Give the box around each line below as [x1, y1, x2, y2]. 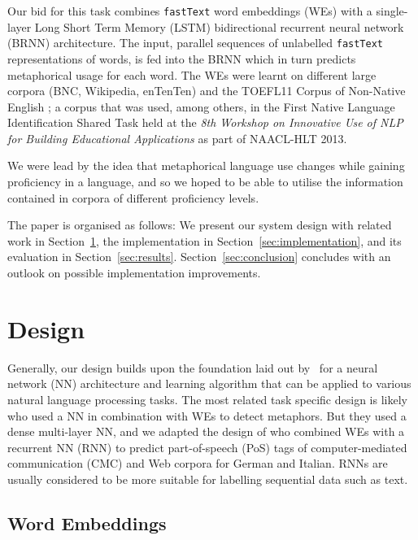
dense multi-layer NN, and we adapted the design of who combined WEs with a [7, 423, 405, 440]
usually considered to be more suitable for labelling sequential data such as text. [7, 470, 408, 487]
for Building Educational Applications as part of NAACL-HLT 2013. [7, 129, 347, 146]
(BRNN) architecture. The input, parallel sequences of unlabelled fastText [7, 34, 384, 51]
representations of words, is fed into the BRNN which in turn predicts [7, 50, 356, 67]
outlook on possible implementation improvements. [7, 264, 261, 281]
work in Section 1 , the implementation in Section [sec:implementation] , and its [7, 232, 402, 249]
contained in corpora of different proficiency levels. [7, 189, 259, 206]
